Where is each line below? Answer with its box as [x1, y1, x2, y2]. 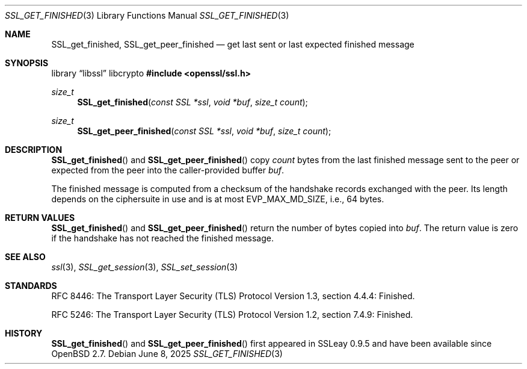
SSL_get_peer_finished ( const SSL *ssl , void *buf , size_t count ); [77, 126, 331, 136]
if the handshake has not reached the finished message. [51, 233, 274, 243]
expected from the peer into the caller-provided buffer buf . [51, 165, 285, 175]
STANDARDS [5, 281, 57, 291]
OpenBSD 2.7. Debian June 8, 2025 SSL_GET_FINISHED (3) [51, 349, 283, 359]
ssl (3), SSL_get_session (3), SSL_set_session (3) [51, 262, 238, 272]
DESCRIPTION [5, 144, 63, 155]
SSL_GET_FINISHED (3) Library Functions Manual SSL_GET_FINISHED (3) [5, 10, 289, 20]
